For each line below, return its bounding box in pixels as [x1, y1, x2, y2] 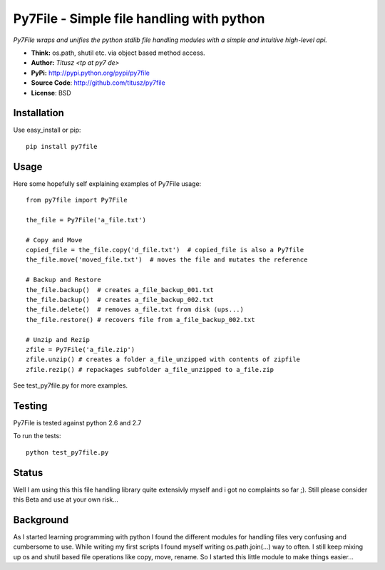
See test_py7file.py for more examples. [13, 381, 128, 390]
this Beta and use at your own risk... [13, 495, 119, 504]
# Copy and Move [26, 236, 83, 244]
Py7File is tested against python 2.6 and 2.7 [13, 419, 142, 427]
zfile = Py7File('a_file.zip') [26, 346, 135, 353]
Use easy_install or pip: [13, 125, 81, 135]
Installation [13, 107, 64, 119]
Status [13, 467, 43, 479]
